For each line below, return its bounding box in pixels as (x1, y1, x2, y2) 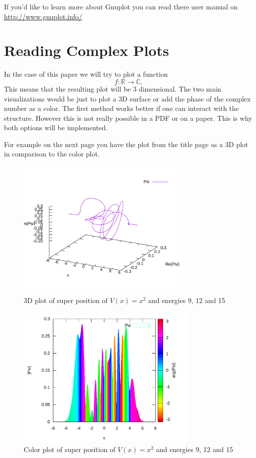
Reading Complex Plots (4, 40, 169, 60)
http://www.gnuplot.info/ (4, 11, 83, 21)
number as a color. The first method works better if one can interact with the (4, 103, 239, 113)
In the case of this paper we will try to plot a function (4, 69, 168, 79)
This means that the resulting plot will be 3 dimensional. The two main (4, 83, 221, 94)
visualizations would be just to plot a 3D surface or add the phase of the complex (4, 93, 251, 103)
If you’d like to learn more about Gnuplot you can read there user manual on (4, 1, 238, 11)
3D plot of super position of (24, 295, 108, 305)
